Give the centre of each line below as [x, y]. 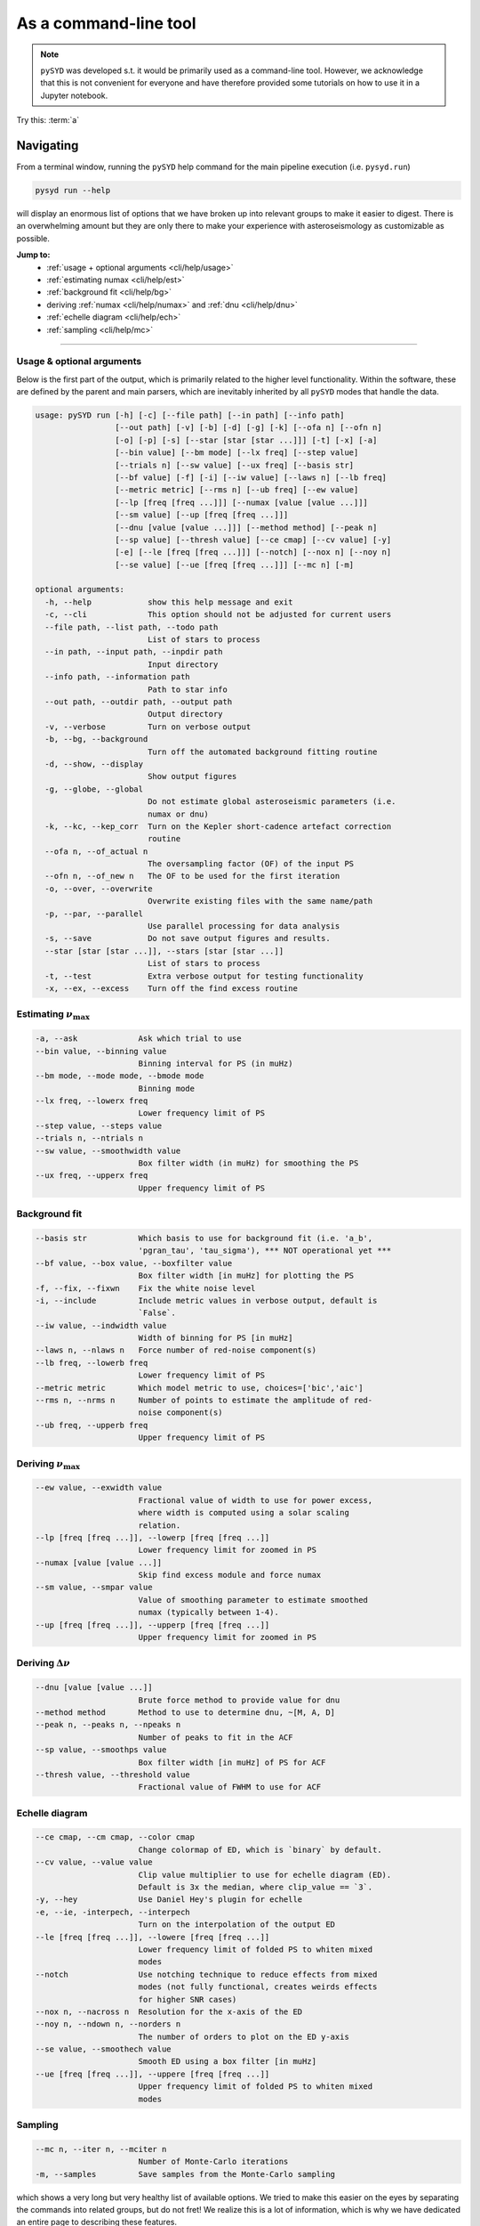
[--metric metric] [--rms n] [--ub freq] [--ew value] [236, 490]
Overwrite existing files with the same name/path [260, 901]
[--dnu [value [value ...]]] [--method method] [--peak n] [246, 527]
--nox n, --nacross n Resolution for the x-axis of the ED [169, 2011]
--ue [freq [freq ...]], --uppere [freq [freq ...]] [152, 2074]
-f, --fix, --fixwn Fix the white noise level [145, 1288]
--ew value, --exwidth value [99, 1488]
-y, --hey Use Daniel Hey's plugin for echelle [169, 1900]
